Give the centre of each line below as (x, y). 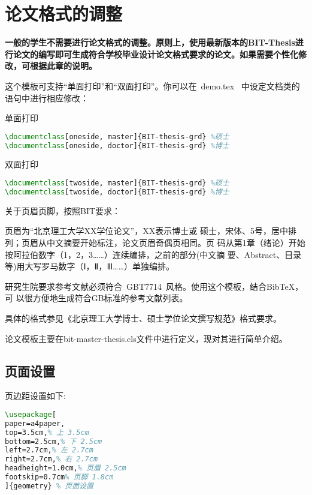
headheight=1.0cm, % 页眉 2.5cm (66, 468)
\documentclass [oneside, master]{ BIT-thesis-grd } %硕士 (117, 136)
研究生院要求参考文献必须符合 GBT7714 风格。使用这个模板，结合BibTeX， (154, 286)
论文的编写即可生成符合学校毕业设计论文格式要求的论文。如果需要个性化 (155, 54)
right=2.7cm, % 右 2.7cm (52, 459)
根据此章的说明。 (63, 66)
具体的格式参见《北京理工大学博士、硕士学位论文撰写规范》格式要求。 (143, 318)
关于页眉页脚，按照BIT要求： (63, 210)
